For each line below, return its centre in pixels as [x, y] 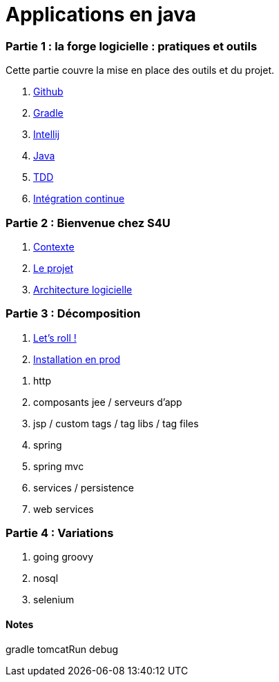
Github [48, 92]
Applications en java [101, 14]
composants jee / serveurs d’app [108, 402]
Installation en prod [77, 359]
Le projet [54, 268]
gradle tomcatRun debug [62, 649]
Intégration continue [79, 199]
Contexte [54, 246]
